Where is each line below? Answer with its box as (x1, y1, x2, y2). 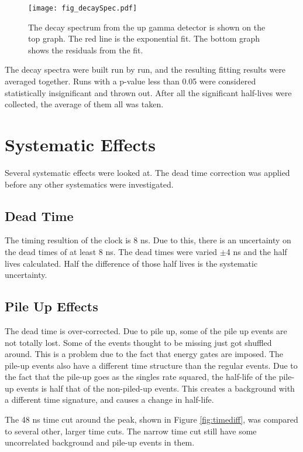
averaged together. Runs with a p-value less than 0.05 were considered (5, 75, 256, 87)
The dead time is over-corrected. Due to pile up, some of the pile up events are (5, 324, 287, 337)
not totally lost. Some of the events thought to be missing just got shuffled (5, 336, 272, 348)
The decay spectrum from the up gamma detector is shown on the (28, 21, 266, 33)
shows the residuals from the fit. (28, 43, 143, 56)
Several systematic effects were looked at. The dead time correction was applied (5, 166, 290, 178)
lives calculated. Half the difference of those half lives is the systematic (5, 257, 258, 269)
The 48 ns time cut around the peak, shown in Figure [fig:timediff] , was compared (5, 413, 298, 426)
